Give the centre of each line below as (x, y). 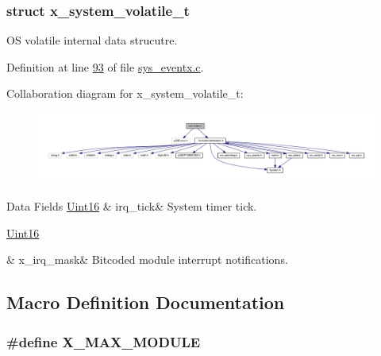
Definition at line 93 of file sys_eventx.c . (105, 66)
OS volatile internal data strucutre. (92, 40)
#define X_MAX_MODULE (104, 341)
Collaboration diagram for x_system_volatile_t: (125, 93)
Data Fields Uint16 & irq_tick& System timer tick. (132, 206)
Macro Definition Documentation (146, 302)
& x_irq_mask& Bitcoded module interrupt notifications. (147, 259)
